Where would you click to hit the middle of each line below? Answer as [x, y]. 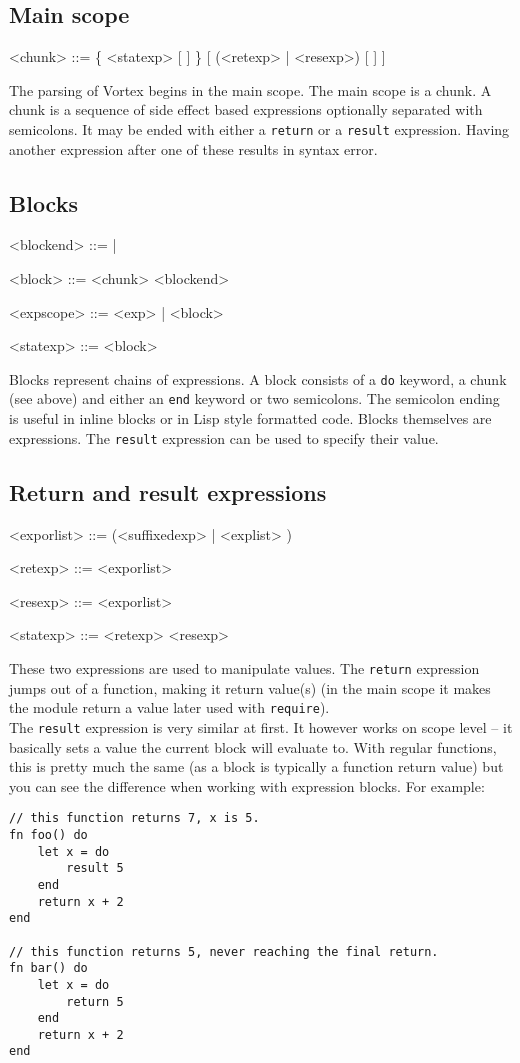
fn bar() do [48, 968]
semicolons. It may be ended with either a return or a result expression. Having [259, 128]
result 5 [95, 868]
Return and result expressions [168, 491]
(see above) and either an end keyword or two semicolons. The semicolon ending [254, 398]
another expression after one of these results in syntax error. [193, 148]
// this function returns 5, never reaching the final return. [224, 951]
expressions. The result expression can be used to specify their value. [224, 437]
